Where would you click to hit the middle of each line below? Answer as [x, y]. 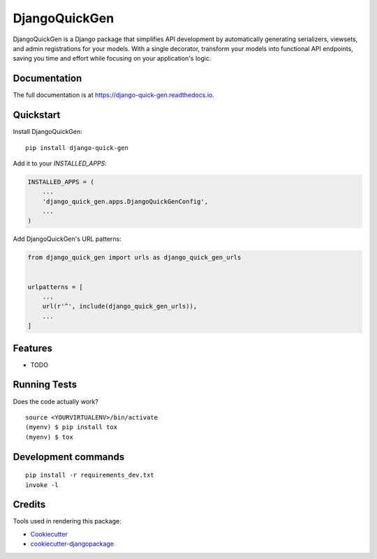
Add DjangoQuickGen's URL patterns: [67, 239]
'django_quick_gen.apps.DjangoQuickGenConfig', [125, 201]
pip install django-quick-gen [77, 148]
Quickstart [37, 115]
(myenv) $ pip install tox [72, 427]
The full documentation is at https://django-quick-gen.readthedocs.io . [113, 95]
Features [32, 348]
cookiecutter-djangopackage [72, 544]
